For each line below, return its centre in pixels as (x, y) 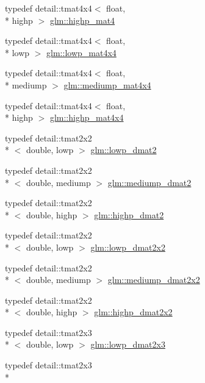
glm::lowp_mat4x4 (81, 52)
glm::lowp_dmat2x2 (128, 247)
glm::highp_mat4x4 (87, 117)
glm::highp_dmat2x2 (133, 312)
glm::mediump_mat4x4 (107, 84)
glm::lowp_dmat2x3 (128, 344)
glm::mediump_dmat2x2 (154, 280)
